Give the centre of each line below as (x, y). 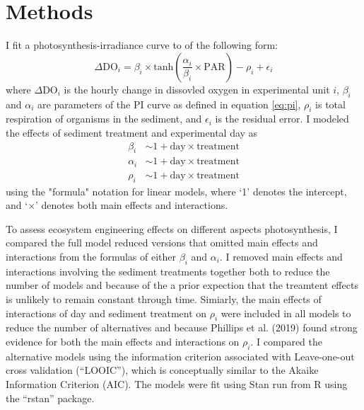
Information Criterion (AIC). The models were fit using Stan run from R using (177, 383)
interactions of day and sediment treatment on (106, 313)
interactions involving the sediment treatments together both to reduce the (168, 271)
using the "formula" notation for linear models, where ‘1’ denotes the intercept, (176, 191)
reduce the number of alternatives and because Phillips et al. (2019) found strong (182, 328)
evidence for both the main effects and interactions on (123, 341)
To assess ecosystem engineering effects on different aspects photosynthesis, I (172, 228)
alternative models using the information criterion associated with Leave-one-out (180, 356)
